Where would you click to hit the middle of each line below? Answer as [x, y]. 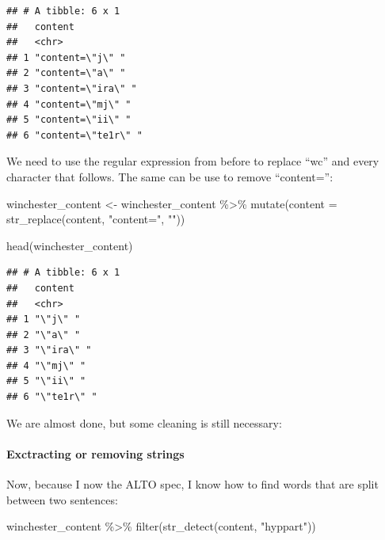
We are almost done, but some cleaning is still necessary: [144, 422]
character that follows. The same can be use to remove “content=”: [170, 176]
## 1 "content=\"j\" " [66, 57]
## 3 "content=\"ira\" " [72, 88]
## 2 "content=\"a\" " [66, 73]
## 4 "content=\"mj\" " [69, 104]
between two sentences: [62, 499]
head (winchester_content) [70, 245]
